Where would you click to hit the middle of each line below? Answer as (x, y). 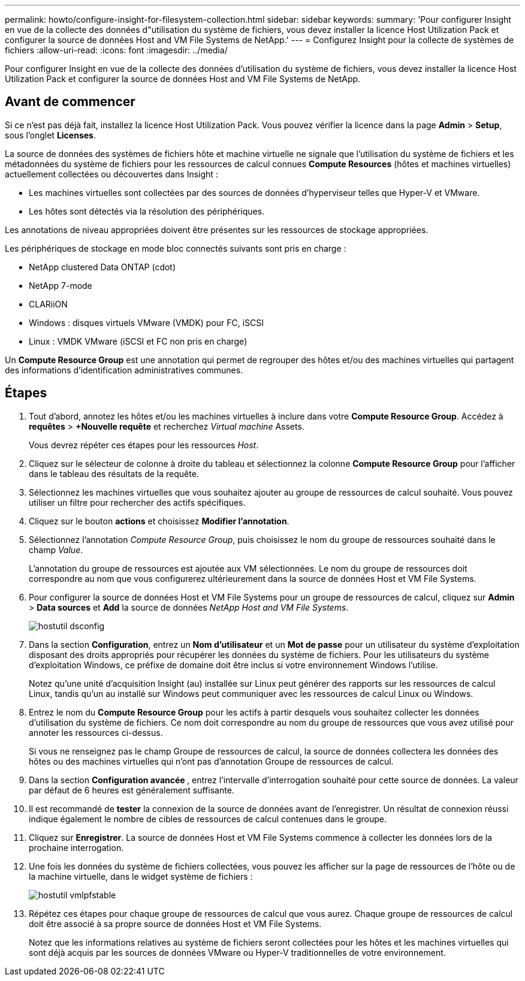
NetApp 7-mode (61, 285)
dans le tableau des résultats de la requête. (114, 473)
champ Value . (56, 550)
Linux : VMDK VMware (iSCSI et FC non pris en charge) (138, 341)
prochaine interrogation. (76, 847)
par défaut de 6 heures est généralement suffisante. (132, 790)
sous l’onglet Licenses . (50, 135)
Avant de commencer (70, 102)
